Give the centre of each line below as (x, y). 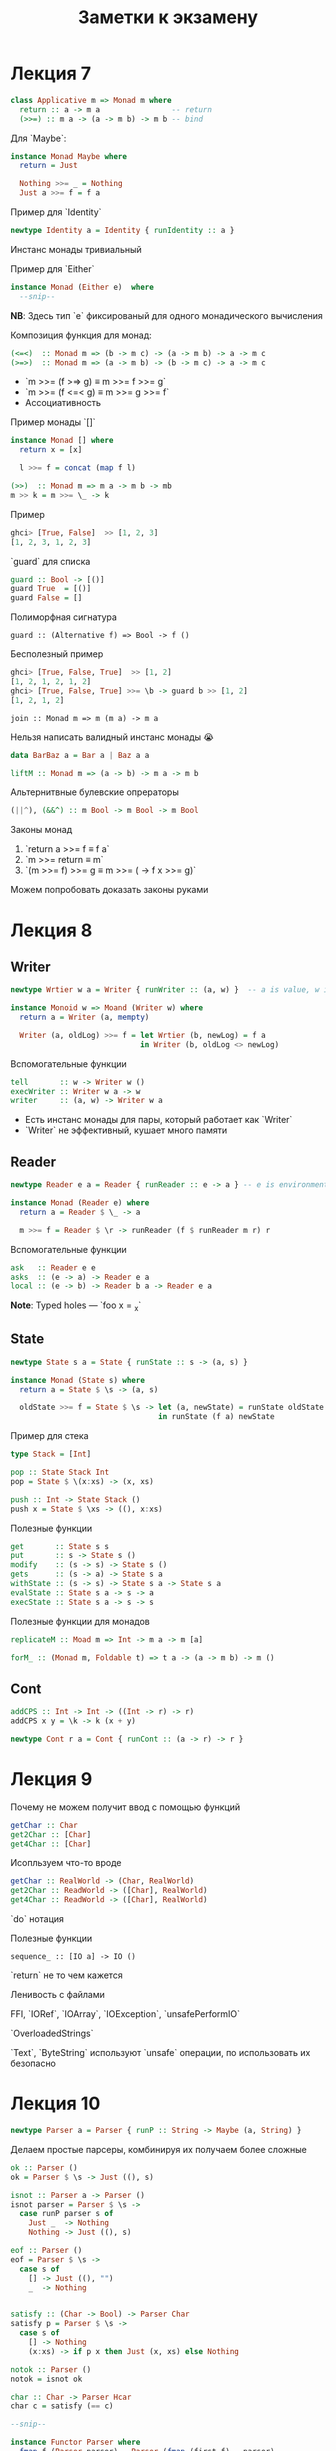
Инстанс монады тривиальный (76, 249)
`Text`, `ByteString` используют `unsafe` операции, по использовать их (160, 2053)
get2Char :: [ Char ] (51, 1834)
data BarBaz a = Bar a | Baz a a (80, 755)
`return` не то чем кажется (66, 1975)
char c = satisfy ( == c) (62, 2406)
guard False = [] (46, 598)
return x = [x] (51, 450)
